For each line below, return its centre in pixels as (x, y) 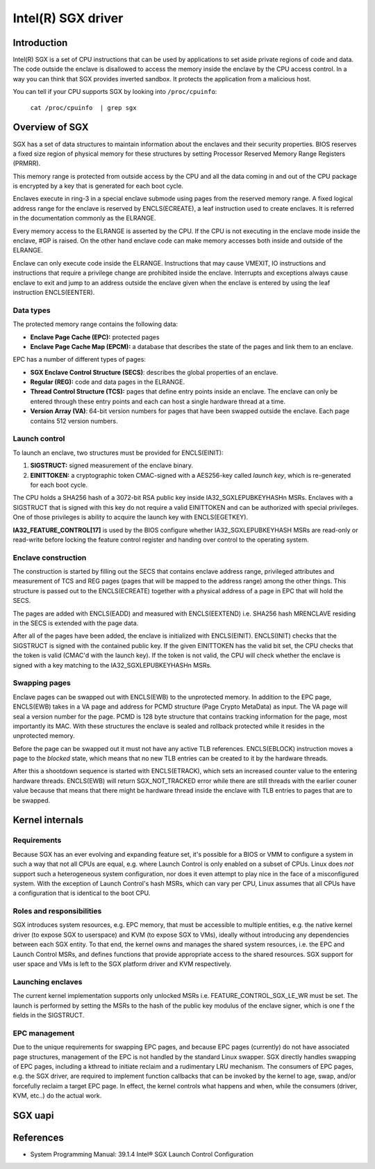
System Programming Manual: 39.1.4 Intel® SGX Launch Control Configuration (142, 1154)
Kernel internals (48, 820)
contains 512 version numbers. (74, 421)
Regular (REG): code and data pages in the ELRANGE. (108, 382)
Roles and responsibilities (57, 911)
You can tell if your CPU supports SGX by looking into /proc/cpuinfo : (115, 92)
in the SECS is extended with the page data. (76, 623)
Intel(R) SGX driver (68, 18)
